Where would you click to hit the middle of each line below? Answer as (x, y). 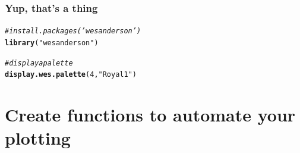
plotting (38, 138)
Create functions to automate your (150, 115)
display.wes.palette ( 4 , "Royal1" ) (71, 75)
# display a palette (39, 63)
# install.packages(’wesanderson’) (73, 31)
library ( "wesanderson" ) (52, 43)
